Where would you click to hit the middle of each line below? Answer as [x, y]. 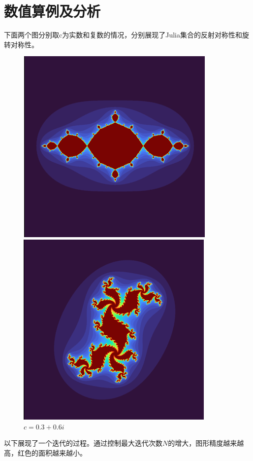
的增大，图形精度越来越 [206, 443]
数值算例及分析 [52, 11]
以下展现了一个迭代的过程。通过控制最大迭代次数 [83, 443]
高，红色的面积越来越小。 [45, 452]
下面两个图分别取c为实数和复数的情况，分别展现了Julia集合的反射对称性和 [123, 35]
